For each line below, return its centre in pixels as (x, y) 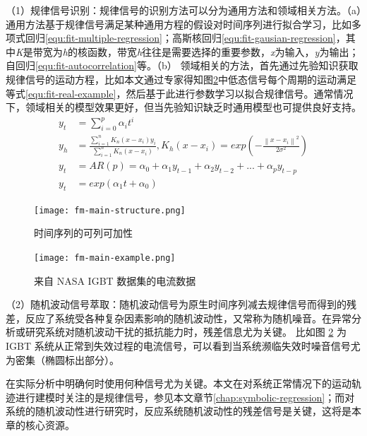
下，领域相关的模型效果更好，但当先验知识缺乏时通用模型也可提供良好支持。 (183, 107)
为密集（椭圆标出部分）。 (62, 359)
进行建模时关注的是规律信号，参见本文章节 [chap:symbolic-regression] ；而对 (185, 397)
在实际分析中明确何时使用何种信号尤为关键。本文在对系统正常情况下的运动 (179, 383)
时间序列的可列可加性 (83, 233)
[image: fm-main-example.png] (105, 258)
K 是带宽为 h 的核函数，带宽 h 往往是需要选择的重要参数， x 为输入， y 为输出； (187, 51)
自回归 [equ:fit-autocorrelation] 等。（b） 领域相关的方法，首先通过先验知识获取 (182, 65)
